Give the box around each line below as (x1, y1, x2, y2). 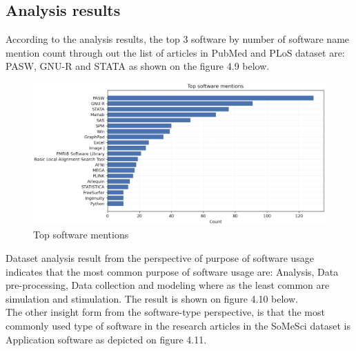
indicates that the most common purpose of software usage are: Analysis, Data (6, 264, 339, 278)
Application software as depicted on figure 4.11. (6, 332, 207, 346)
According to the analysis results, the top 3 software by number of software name (6, 32, 350, 46)
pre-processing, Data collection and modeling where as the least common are (6, 278, 330, 292)
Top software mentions (33, 227, 129, 242)
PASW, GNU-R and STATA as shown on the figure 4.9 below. (6, 59, 270, 73)
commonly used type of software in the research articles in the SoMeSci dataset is (6, 318, 350, 332)
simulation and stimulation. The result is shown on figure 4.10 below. (6, 291, 298, 305)
